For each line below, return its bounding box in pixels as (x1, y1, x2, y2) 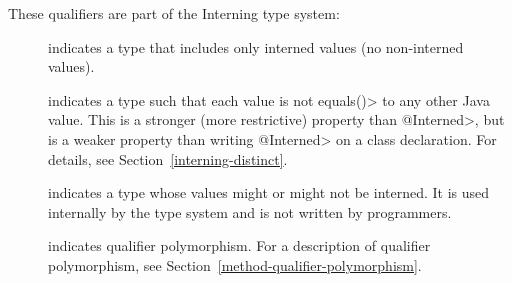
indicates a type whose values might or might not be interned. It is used (48, 182, 490, 203)
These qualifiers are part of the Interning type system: (8, 3, 340, 23)
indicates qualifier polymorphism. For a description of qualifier (48, 235, 431, 256)
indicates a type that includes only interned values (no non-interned (48, 36, 464, 57)
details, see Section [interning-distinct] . (48, 148, 288, 169)
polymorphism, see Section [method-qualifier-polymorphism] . (48, 254, 422, 275)
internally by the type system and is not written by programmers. (48, 201, 452, 222)
